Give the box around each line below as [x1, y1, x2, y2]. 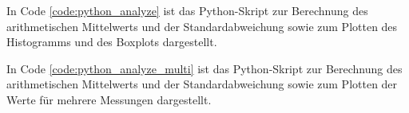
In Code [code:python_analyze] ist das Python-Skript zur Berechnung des [6, 2, 368, 18]
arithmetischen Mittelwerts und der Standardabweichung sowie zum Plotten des [6, 18, 398, 34]
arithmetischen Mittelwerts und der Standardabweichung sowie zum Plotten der [6, 76, 398, 92]
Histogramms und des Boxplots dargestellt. [6, 33, 217, 50]
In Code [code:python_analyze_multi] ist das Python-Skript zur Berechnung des [6, 60, 403, 76]
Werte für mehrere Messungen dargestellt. [6, 91, 212, 107]
